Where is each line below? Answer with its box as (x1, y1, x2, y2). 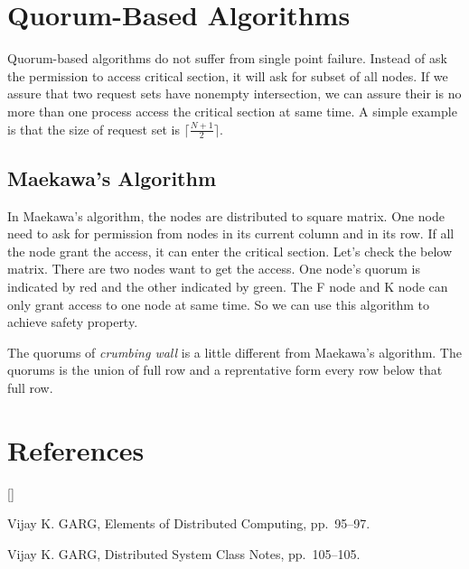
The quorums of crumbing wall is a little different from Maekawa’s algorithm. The (7, 342, 462, 361)
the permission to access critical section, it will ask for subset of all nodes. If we (7, 66, 448, 85)
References (7, 431, 145, 468)
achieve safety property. (7, 312, 138, 331)
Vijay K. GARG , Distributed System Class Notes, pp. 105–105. (7, 544, 361, 563)
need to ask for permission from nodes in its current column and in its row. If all (7, 224, 455, 243)
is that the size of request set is (7, 119, 180, 138)
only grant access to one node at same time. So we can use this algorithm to (7, 294, 430, 313)
